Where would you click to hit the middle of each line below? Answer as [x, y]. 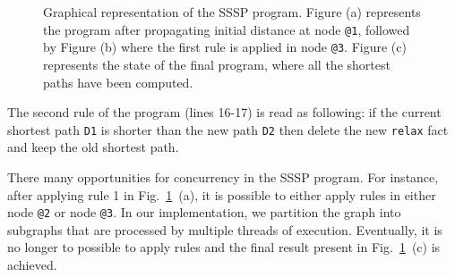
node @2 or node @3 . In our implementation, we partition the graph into [204, 212]
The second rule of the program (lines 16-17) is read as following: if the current [224, 112]
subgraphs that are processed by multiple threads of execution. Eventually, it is [225, 229]
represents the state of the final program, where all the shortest [217, 64]
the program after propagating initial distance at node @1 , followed [227, 29]
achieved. [32, 264]
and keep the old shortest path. [93, 147]
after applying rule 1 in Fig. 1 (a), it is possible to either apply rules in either [222, 194]
